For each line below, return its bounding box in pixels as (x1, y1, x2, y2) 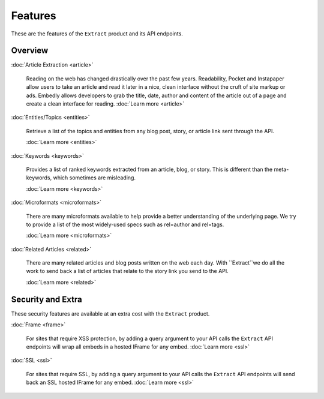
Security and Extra (11, 294, 82, 304)
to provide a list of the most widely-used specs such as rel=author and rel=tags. (26, 221, 224, 228)
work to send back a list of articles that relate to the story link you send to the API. (26, 268, 229, 275)
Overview (11, 46, 49, 56)
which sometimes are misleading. (53, 174, 136, 181)
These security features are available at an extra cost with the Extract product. (11, 310, 210, 317)
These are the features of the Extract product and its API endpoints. (11, 30, 183, 37)
